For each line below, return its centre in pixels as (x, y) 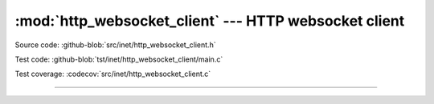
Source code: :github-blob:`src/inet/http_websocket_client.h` (115, 45)
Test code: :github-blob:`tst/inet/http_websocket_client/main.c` (119, 59)
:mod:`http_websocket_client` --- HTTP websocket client (210, 21)
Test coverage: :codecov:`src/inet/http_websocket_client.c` (113, 74)
